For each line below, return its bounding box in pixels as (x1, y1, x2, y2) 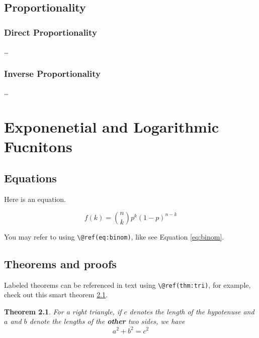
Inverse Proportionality (4, 67, 101, 79)
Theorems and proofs (4, 256, 117, 271)
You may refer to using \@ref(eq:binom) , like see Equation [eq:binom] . (4, 231, 224, 242)
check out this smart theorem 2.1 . (4, 289, 108, 300)
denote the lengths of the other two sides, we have (29, 316, 185, 326)
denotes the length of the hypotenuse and (129, 306, 254, 316)
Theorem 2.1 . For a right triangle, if (4, 306, 122, 316)
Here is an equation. (4, 194, 66, 204)
